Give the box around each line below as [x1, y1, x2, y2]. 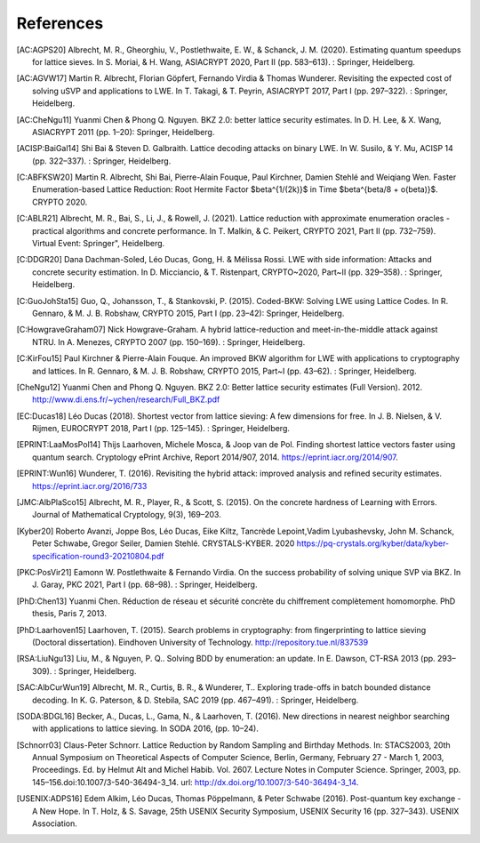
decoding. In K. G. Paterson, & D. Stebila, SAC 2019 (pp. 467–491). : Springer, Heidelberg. [32, 694, 359, 705]
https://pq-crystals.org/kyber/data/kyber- [296, 538, 450, 549]
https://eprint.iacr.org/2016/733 [32, 480, 148, 491]
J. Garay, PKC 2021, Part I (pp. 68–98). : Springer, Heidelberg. [32, 579, 258, 590]
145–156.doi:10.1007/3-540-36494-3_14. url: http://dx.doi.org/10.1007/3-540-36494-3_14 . [32, 776, 359, 787]
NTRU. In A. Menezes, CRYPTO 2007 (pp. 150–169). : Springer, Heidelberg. [32, 336, 306, 347]
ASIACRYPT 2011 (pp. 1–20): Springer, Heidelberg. [32, 126, 215, 137]
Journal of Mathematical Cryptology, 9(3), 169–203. [32, 510, 221, 520]
